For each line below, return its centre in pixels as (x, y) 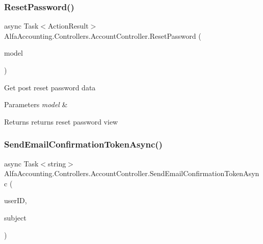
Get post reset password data (50, 87)
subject (15, 217)
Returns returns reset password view (61, 121)
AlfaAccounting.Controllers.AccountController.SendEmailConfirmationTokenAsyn (132, 173)
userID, (16, 200)
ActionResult (68, 26)
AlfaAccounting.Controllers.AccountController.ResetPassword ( (103, 35)
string (57, 163)
